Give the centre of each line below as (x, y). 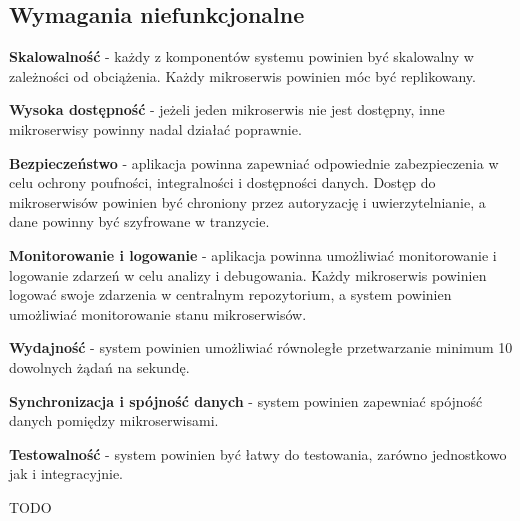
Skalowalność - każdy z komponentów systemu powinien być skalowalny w (241, 56)
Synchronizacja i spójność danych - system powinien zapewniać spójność (246, 400)
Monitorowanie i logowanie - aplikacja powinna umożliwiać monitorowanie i (253, 254)
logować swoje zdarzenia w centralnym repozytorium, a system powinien (230, 294)
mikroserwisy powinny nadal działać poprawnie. (155, 128)
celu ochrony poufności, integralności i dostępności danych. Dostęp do (222, 182)
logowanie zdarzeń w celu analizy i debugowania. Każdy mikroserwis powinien (248, 274)
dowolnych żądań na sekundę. (99, 366)
